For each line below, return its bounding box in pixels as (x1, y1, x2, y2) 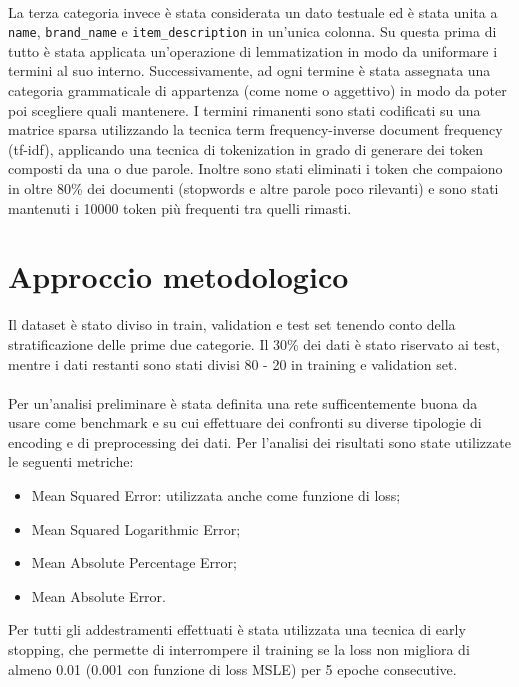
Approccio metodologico (8, 256, 349, 297)
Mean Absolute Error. (31, 585, 166, 606)
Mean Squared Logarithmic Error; (31, 518, 241, 539)
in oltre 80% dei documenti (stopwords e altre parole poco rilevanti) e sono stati (8, 178, 499, 198)
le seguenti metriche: (8, 451, 134, 472)
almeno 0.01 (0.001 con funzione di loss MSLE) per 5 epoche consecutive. (8, 658, 457, 679)
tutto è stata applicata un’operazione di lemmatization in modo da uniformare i (8, 40, 498, 61)
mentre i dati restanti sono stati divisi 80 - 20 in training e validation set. (8, 353, 458, 374)
